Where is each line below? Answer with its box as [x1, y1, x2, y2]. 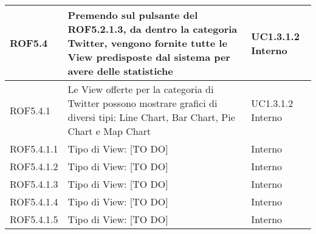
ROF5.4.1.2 [10, 159, 58, 173]
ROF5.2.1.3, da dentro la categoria [67, 22, 238, 36]
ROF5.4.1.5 [10, 212, 58, 226]
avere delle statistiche [67, 64, 173, 78]
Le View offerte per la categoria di [67, 82, 214, 96]
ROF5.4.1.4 [10, 194, 58, 208]
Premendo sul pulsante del [67, 8, 198, 22]
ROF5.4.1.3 [10, 177, 58, 191]
